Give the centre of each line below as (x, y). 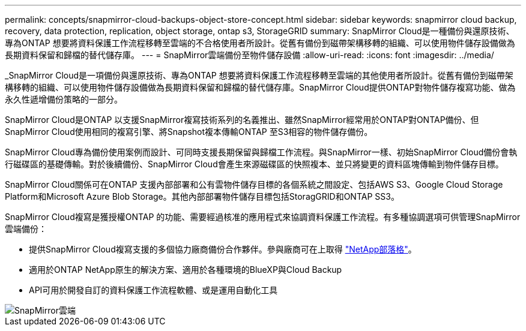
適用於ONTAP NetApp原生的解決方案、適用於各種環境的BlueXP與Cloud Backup (186, 270)
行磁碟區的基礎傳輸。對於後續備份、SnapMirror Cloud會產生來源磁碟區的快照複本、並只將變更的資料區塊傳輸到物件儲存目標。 (254, 164)
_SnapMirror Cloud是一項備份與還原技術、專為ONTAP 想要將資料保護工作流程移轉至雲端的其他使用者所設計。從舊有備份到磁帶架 (259, 75)
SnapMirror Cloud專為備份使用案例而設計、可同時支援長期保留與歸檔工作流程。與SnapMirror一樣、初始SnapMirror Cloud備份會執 (261, 152)
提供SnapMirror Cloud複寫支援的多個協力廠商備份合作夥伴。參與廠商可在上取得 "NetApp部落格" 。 (223, 249)
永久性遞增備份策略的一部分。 (64, 99)
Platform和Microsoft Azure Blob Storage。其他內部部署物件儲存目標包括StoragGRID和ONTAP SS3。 (202, 196)
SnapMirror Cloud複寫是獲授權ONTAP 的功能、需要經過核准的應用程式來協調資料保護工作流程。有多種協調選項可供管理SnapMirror (263, 217)
